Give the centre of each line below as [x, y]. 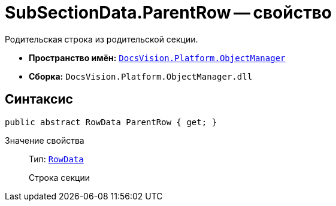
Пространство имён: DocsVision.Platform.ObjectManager [157, 57]
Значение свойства [45, 140]
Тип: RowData [56, 159]
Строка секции [59, 177]
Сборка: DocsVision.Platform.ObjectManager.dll [141, 76]
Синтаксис [39, 99]
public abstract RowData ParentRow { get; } [111, 122]
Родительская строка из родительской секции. [102, 39]
